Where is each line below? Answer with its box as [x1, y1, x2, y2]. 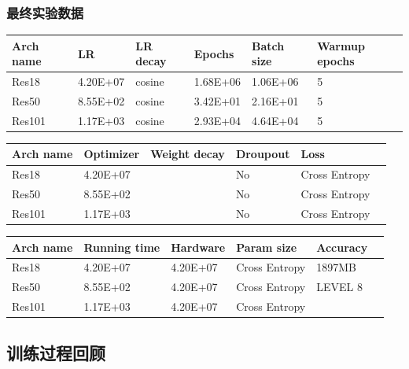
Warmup [317, 37, 365, 54]
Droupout [235, 146, 290, 162]
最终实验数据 [6, 2, 84, 22]
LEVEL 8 [316, 279, 363, 295]
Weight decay [150, 146, 225, 162]
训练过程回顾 [6, 340, 105, 364]
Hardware [171, 238, 226, 255]
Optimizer [83, 146, 140, 162]
